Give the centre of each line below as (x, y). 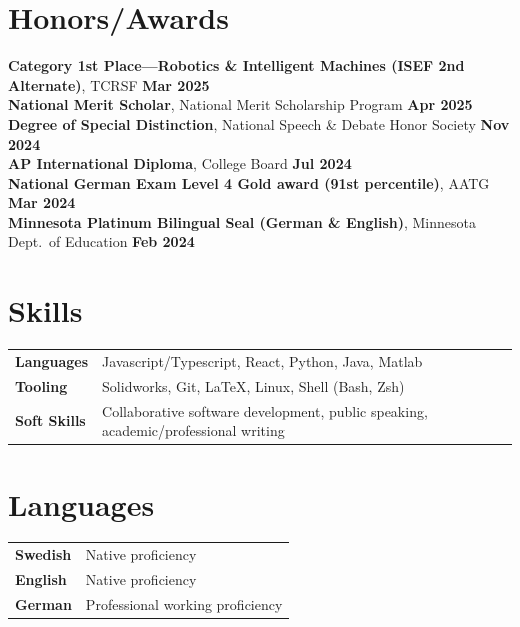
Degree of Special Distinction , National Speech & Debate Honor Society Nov (259, 123)
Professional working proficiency (184, 603)
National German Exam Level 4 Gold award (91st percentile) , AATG (249, 182)
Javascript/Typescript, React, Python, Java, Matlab (262, 360)
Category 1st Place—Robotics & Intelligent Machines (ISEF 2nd (236, 65)
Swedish (43, 554)
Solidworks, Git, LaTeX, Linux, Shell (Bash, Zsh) (253, 385)
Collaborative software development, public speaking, (265, 410)
